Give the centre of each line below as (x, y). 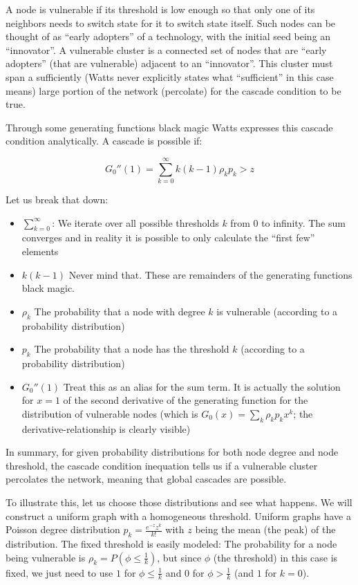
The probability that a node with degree (120, 311)
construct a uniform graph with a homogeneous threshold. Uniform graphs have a (178, 516)
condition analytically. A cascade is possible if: (104, 141)
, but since (179, 557)
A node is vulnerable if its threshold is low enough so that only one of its (160, 9)
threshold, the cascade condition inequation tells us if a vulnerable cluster (162, 465)
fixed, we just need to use (59, 572)
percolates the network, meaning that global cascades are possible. (146, 479)
